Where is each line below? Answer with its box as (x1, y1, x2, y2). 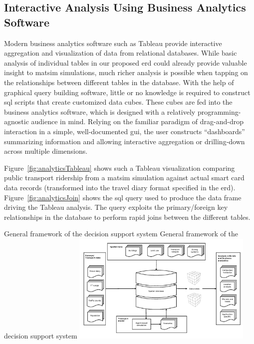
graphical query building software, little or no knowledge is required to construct (4, 87, 251, 97)
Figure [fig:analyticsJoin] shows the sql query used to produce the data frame (4, 192, 242, 202)
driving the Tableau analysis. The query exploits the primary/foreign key (4, 202, 228, 212)
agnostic (4, 116, 29, 127)
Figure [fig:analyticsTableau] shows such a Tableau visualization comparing (4, 162, 235, 173)
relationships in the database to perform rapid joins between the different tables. (4, 211, 251, 222)
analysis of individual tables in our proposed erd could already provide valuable (4, 57, 247, 68)
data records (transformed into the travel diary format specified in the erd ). (4, 182, 236, 192)
